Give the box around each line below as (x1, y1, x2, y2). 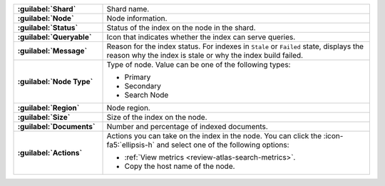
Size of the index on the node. (106, 113, 207, 122)
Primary (124, 72, 151, 82)
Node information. (106, 14, 168, 23)
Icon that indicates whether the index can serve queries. (106, 32, 296, 42)
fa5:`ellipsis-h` (106, 140, 155, 150)
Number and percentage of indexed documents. (106, 122, 269, 131)
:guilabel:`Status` (17, 23, 78, 32)
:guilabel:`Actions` (17, 148, 83, 157)
